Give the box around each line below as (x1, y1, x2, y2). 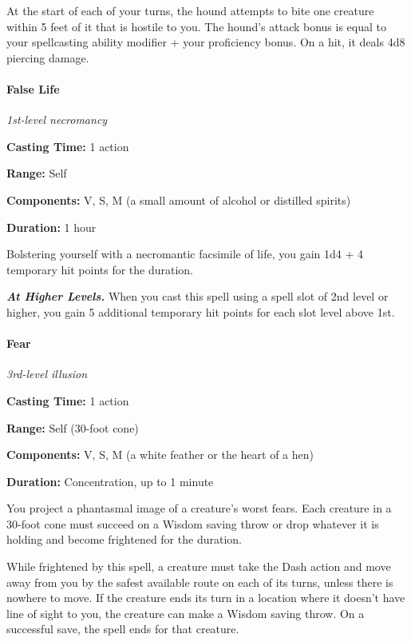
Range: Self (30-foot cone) (6, 419, 139, 436)
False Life (6, 80, 60, 97)
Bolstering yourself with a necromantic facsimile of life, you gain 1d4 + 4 (6, 245, 363, 262)
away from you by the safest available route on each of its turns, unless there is (6, 573, 393, 590)
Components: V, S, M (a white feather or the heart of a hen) (6, 446, 314, 463)
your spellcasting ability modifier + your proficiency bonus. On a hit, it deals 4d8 (6, 34, 405, 50)
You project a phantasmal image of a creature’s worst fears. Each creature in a (6, 500, 392, 516)
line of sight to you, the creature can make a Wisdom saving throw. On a (6, 604, 365, 621)
